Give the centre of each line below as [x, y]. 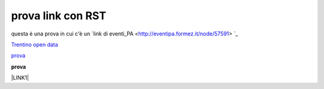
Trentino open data [34, 44]
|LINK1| [20, 78]
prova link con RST [58, 16]
